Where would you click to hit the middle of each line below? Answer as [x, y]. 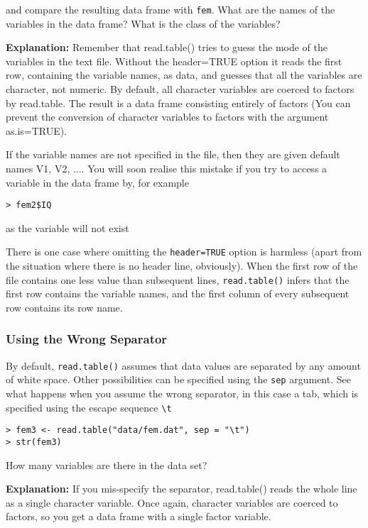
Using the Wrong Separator [87, 339]
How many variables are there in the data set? [107, 464]
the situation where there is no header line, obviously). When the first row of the [182, 266]
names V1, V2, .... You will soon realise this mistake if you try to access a [167, 168]
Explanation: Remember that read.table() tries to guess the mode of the [167, 47]
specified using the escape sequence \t [89, 407]
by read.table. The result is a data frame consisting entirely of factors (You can [178, 103]
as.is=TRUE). [37, 130]
